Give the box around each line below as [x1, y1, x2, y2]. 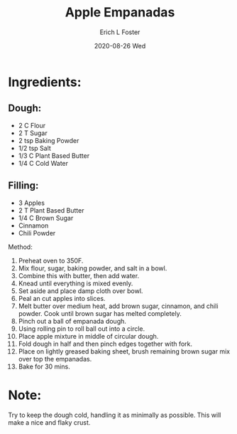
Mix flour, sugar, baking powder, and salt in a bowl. [18, 264, 167, 272]
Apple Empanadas [65, 4, 175, 21]
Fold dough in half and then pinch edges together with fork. [18, 339, 193, 348]
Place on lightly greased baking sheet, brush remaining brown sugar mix [18, 346, 230, 356]
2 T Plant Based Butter [18, 206, 84, 214]
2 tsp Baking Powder [18, 136, 79, 144]
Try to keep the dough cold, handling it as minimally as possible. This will [8, 411, 221, 419]
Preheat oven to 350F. [18, 256, 84, 265]
